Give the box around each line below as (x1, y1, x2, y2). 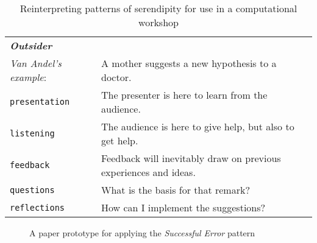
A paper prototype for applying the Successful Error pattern (29, 227, 255, 239)
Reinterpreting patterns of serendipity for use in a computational (20, 1, 297, 15)
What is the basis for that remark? (101, 183, 250, 197)
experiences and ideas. (101, 165, 196, 179)
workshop (138, 15, 179, 29)
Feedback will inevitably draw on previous (101, 151, 281, 165)
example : (10, 70, 47, 84)
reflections (10, 202, 65, 213)
